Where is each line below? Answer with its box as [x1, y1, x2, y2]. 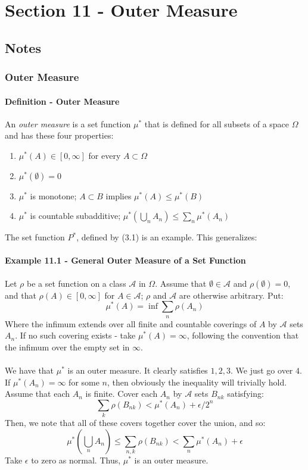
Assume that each [5, 387, 70, 400]
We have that [5, 364, 54, 376]
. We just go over [231, 364, 293, 376]
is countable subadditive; [30, 209, 121, 222]
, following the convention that [186, 329, 299, 341]
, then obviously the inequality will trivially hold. [107, 375, 287, 388]
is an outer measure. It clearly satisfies [67, 364, 208, 376]
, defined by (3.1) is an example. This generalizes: [76, 231, 257, 243]
